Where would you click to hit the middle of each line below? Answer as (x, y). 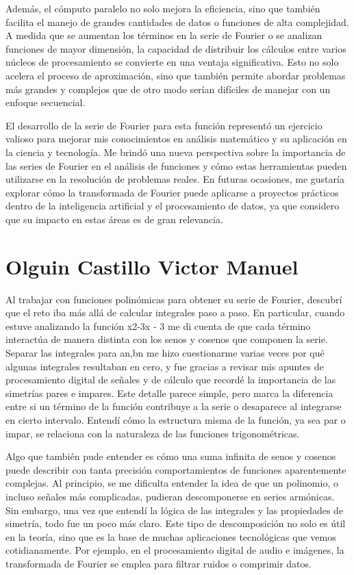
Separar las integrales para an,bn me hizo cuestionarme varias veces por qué (165, 353)
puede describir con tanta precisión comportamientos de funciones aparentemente (176, 469)
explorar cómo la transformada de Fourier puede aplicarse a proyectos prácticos (172, 192)
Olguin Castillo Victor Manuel (152, 266)
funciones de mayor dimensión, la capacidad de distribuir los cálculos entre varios (176, 48)
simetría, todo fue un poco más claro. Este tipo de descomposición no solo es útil (176, 523)
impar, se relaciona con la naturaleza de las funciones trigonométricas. (153, 433)
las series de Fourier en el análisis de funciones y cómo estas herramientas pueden (176, 165)
